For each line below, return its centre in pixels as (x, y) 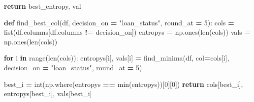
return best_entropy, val (43, 6)
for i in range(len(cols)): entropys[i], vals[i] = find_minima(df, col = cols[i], (117, 58)
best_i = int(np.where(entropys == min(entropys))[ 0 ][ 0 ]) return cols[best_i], (124, 84)
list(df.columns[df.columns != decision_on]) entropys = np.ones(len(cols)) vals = (127, 32)
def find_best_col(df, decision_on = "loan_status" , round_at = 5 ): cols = (119, 22)
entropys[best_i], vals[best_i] (48, 93)
